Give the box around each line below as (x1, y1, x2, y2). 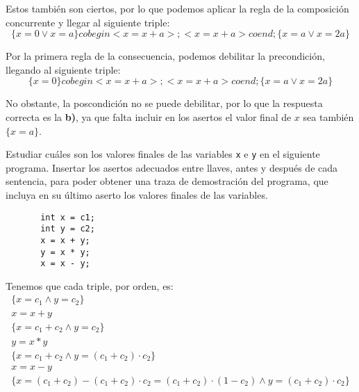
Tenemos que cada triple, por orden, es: (6, 278, 174, 293)
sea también (303, 109, 354, 124)
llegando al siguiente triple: (6, 62, 121, 76)
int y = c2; (40, 224, 95, 234)
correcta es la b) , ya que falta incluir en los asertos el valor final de (6, 109, 292, 124)
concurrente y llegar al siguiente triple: (6, 15, 170, 29)
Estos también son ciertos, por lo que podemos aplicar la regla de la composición (6, 1, 349, 15)
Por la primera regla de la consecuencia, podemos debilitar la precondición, (6, 49, 325, 63)
